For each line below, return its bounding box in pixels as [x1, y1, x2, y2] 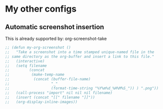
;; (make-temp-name [5, 72, 65, 77]
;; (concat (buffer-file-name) [5, 77, 91, 82]
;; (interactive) [5, 58, 45, 64]
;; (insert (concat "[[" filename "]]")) [5, 95, 95, 100]
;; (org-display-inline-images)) [5, 99, 78, 104]
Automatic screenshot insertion [5, 23, 104, 31]
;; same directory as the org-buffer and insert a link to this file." [5, 54, 154, 59]
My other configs [5, 3, 77, 15]
